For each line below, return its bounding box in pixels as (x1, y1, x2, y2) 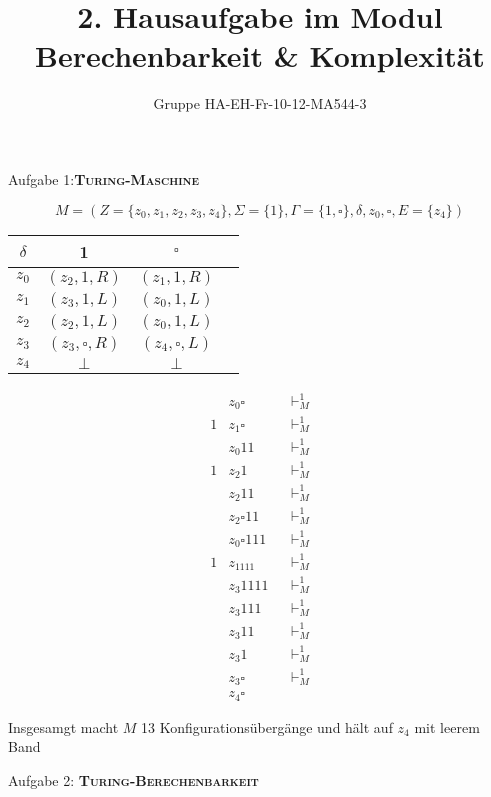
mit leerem (414, 716, 480, 737)
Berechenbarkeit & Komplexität (35, 35, 485, 76)
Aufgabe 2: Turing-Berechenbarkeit (8, 769, 259, 790)
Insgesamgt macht (8, 716, 119, 737)
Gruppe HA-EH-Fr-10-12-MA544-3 (153, 93, 367, 114)
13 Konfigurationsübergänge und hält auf (141, 716, 393, 737)
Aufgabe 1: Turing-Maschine (8, 168, 200, 189)
